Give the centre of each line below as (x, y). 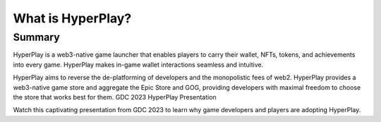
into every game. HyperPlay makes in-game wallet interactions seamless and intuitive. (138, 65)
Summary (36, 37)
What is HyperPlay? (72, 18)
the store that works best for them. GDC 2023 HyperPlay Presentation (115, 97)
